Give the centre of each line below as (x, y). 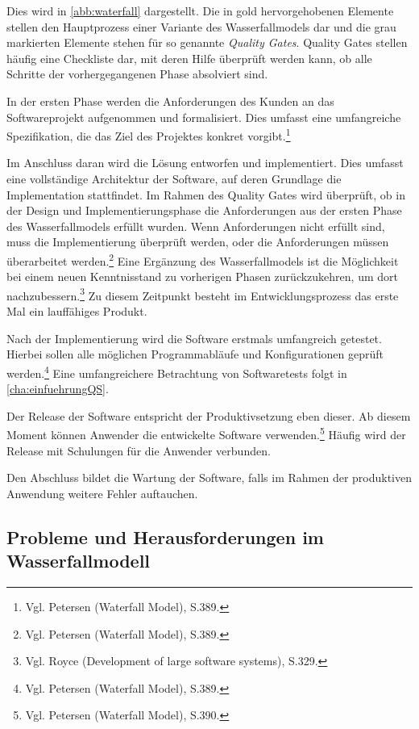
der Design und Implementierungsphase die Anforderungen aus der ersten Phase (204, 210)
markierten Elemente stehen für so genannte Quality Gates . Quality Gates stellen (207, 42)
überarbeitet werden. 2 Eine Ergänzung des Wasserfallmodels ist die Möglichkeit (203, 259)
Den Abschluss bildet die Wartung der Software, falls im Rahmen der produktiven (209, 478)
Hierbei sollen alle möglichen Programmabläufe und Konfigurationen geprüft (195, 354)
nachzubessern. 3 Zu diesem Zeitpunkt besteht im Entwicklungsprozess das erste (203, 294)
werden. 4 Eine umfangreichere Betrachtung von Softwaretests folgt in (177, 371)
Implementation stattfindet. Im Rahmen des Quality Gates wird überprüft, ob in (206, 194)
